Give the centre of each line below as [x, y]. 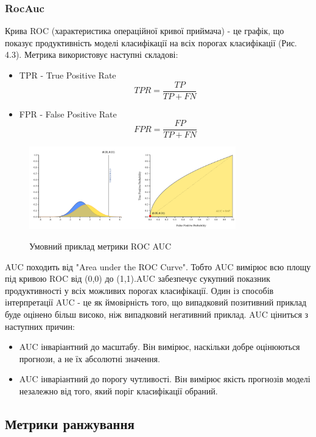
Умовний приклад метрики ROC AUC [100, 246]
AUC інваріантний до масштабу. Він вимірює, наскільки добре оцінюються [160, 347]
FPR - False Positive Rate [68, 114]
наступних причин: [40, 326]
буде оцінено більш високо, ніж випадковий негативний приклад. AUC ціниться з [157, 314]
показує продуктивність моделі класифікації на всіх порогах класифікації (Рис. [151, 42]
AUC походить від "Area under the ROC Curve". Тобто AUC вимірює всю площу [158, 266]
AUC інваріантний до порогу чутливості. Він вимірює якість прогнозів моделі [165, 379]
